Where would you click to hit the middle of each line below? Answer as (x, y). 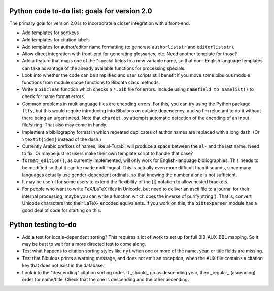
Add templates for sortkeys (50, 33)
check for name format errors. (54, 96)
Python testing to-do (43, 225)
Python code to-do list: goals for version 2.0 (81, 11)
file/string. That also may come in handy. (65, 125)
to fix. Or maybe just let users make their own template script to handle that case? (108, 153)
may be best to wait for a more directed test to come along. (84, 244)
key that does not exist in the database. (63, 265)
